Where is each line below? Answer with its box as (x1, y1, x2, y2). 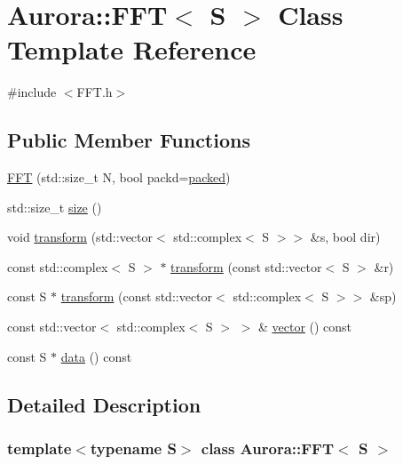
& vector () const (257, 317, 352, 336)
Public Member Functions (7, 126, 250, 154)
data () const (60, 347, 132, 365)
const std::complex (7, 257, 108, 276)
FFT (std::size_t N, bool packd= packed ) (7, 168, 231, 187)
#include (7, 83, 57, 101)
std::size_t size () (7, 197, 102, 216)
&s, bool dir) (310, 228, 381, 246)
